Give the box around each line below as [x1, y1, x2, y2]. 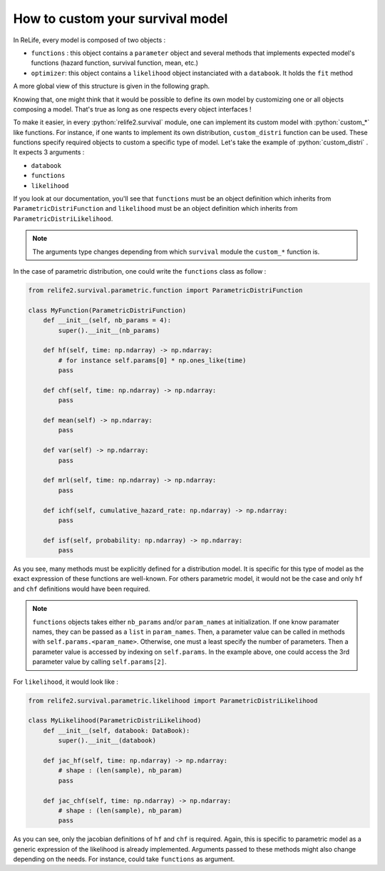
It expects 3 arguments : [13, 148, 85, 156]
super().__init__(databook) [58, 737, 157, 745]
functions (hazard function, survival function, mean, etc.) [31, 59, 199, 67]
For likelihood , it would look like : [13, 677, 119, 686]
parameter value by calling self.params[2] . [32, 657, 167, 666]
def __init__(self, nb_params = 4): [43, 317, 171, 324]
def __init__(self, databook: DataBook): [43, 726, 190, 735]
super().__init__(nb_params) [58, 326, 160, 334]
